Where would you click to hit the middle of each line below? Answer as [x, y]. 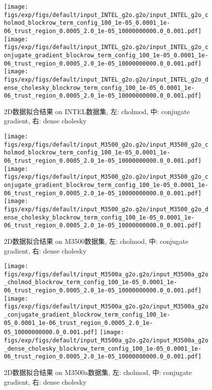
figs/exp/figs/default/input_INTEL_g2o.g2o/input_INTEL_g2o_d [106, 79]
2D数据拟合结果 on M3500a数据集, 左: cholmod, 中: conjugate [98, 372]
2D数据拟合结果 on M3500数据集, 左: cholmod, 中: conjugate [96, 241]
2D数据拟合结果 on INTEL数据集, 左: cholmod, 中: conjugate [97, 111]
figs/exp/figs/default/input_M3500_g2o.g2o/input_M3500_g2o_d [106, 209]
